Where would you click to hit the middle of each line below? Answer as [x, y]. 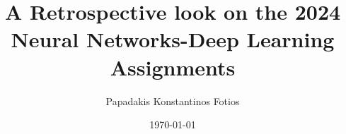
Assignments [173, 67]
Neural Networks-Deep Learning [173, 39]
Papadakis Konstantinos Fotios [173, 100]
